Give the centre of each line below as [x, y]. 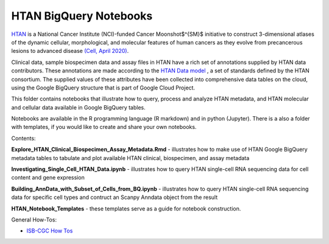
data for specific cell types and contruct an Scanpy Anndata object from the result [115, 197]
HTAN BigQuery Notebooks [82, 16]
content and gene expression [48, 178]
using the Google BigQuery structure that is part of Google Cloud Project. [103, 88]
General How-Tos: [34, 220]
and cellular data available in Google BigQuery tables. [78, 107]
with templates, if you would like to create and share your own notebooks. [104, 127]
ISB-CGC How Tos [50, 231]
